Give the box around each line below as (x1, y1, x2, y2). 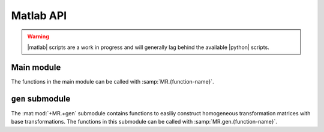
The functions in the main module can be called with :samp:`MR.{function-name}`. (11, 78, 214, 85)
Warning (27, 33, 49, 40)
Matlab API (11, 9, 67, 22)
